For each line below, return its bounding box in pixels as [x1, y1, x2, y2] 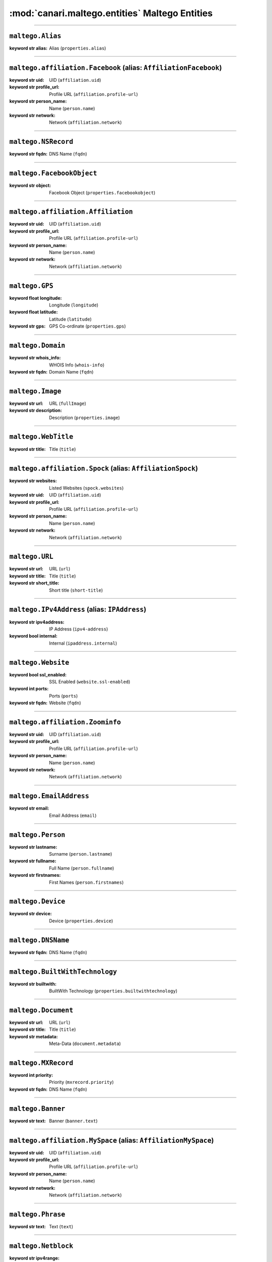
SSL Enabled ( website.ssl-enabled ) [49, 679, 130, 685]
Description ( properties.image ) [49, 414, 120, 420]
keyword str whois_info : [9, 355, 61, 361]
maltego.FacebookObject [9, 169, 98, 178]
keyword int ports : [9, 686, 49, 692]
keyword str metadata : [9, 1033, 58, 1039]
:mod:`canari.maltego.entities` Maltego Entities [9, 8, 213, 19]
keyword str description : [9, 407, 62, 413]
